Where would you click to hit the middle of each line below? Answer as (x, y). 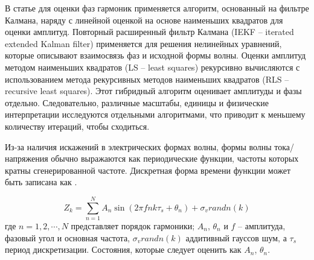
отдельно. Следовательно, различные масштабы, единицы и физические (137, 102)
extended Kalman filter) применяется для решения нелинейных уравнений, (143, 43)
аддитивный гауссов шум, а (236, 237)
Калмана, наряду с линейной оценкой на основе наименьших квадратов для (144, 20)
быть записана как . (41, 182)
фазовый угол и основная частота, (68, 237)
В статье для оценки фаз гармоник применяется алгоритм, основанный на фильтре (157, 8)
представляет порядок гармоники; (133, 226)
